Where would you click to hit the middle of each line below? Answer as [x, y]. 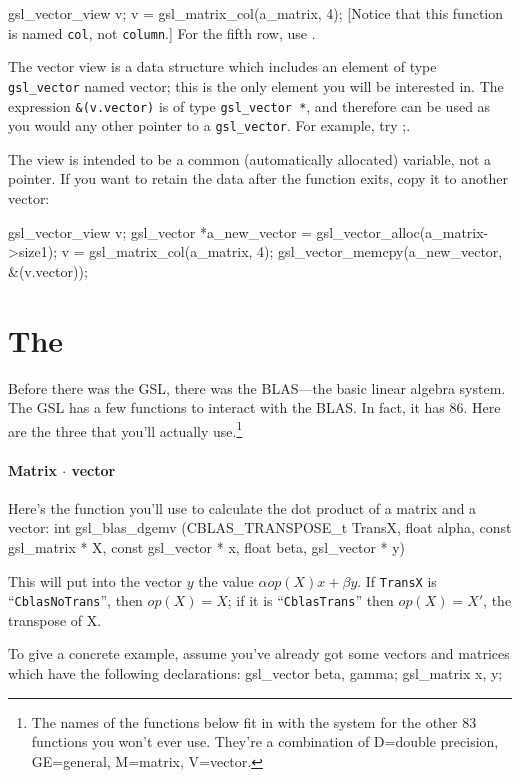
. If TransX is [397, 580]
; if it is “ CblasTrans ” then [310, 600]
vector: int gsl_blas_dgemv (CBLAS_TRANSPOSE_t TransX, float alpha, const [260, 527]
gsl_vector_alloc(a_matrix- [402, 231]
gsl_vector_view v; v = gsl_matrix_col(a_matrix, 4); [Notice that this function [256, 13]
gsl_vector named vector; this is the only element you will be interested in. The [256, 85]
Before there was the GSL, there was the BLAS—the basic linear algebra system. [257, 387]
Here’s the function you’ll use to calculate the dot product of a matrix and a [242, 507]
